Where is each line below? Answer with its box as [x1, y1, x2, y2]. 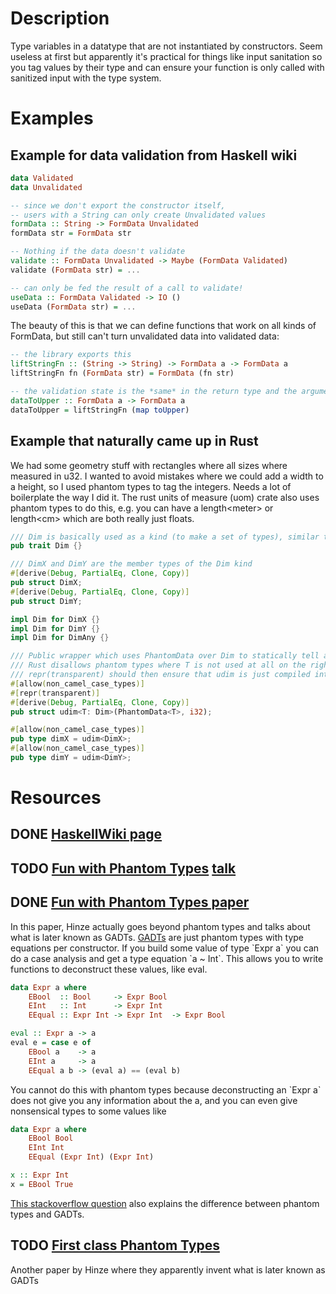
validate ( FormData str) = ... [10, 265, 141, 275]
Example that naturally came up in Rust [10, 433, 259, 450]
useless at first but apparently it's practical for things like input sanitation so [10, 50, 323, 62]
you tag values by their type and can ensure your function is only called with [10, 61, 325, 73]
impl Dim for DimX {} [10, 614, 101, 624]
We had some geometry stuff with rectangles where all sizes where [10, 459, 288, 471]
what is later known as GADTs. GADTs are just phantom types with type [10, 931, 304, 943]
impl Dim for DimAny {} [10, 633, 110, 643]
